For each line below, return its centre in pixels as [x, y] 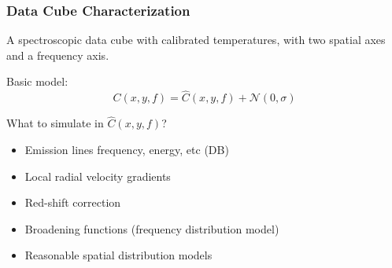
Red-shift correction [73, 202]
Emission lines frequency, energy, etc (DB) [127, 150]
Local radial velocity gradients [98, 176]
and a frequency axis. [58, 55]
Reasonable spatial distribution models [118, 255]
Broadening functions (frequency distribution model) [152, 228]
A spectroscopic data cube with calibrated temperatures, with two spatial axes [196, 40]
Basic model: [37, 81]
